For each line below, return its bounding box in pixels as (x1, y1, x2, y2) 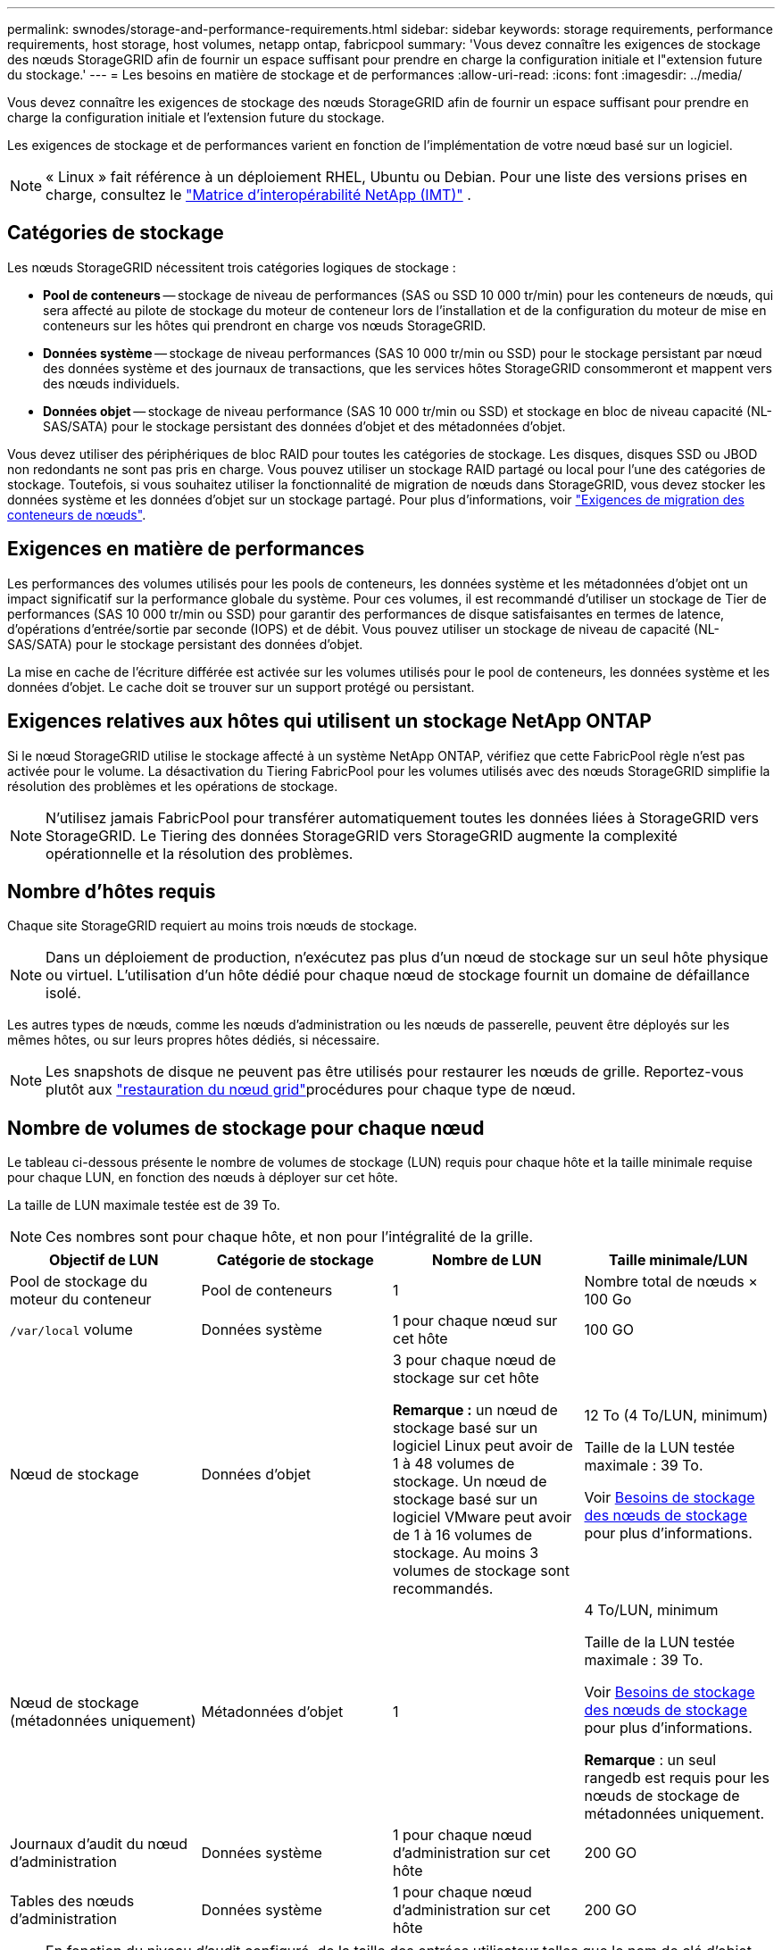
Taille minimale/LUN (609, 1251, 748, 1270)
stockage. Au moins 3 (393, 1544, 539, 1562)
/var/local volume (10, 1321, 133, 1339)
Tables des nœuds (10, 1892, 135, 1911)
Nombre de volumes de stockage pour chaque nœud (7, 1116, 485, 1139)
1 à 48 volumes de (393, 1454, 515, 1473)
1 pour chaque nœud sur (393, 1312, 558, 1330)
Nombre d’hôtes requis (7, 879, 216, 903)
